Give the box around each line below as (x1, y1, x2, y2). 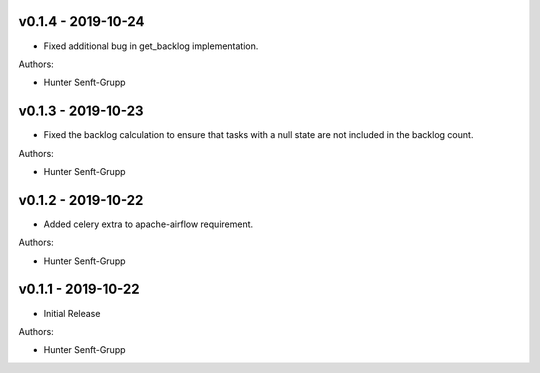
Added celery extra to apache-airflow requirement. (43, 218, 254, 230)
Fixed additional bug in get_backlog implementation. (43, 40, 259, 52)
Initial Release (43, 307, 101, 319)
